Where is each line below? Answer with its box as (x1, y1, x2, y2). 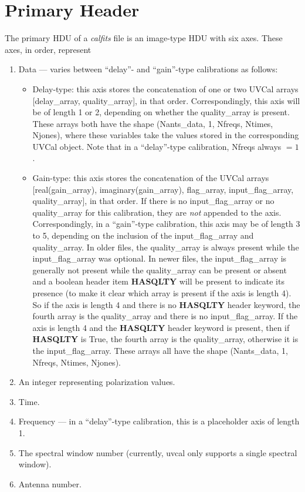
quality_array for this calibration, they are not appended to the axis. (32, 206, 282, 218)
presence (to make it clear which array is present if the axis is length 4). (32, 287, 292, 299)
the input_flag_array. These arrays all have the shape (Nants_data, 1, (32, 344, 288, 356)
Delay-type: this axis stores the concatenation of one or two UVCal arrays (32, 82, 299, 95)
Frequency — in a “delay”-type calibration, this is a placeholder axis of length (18, 415, 300, 427)
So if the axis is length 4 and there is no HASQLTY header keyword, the (32, 298, 300, 310)
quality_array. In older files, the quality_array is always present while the (32, 240, 299, 253)
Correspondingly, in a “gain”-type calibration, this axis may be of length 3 (32, 217, 300, 230)
